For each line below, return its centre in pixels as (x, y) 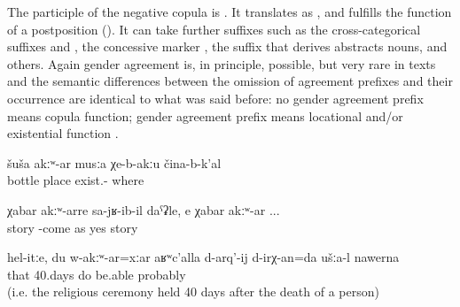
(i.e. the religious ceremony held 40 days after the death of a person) (193, 292)
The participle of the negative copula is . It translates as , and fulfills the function (230, 12)
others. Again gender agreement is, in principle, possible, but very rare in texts (222, 63)
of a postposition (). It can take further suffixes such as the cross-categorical (214, 29)
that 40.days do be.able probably (97, 274)
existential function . (63, 133)
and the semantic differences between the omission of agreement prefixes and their (230, 81)
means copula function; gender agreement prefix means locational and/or (205, 115)
